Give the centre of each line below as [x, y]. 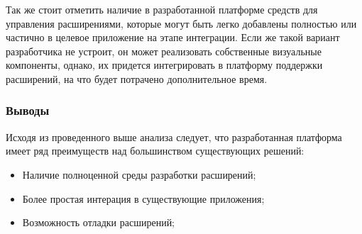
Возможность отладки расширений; [99, 222]
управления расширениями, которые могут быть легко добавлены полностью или [181, 23]
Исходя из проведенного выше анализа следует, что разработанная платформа [174, 136]
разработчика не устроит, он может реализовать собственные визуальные [164, 51]
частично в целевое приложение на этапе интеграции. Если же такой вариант [173, 37]
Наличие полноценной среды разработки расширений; [139, 174]
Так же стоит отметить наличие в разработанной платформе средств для [162, 9]
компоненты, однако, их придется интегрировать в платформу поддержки [164, 65]
